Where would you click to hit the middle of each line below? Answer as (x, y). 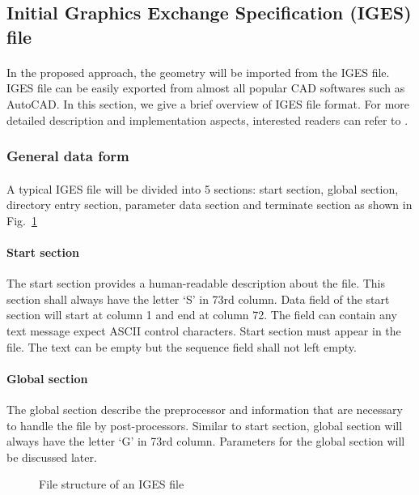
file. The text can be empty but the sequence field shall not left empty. (182, 346)
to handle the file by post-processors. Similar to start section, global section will (205, 425)
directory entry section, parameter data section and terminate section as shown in (209, 205)
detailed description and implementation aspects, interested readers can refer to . (207, 119)
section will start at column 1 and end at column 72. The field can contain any (202, 315)
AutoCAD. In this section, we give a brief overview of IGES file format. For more (208, 103)
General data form (68, 156)
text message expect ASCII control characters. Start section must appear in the (204, 330)
